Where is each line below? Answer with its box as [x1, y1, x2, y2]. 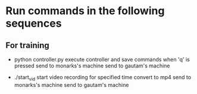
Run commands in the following [5, 4, 165, 18]
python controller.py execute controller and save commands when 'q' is [14, 56, 190, 63]
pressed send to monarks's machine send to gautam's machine [14, 62, 170, 69]
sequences [5, 17, 62, 30]
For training [5, 40, 50, 50]
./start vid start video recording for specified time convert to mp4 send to [14, 74, 192, 82]
